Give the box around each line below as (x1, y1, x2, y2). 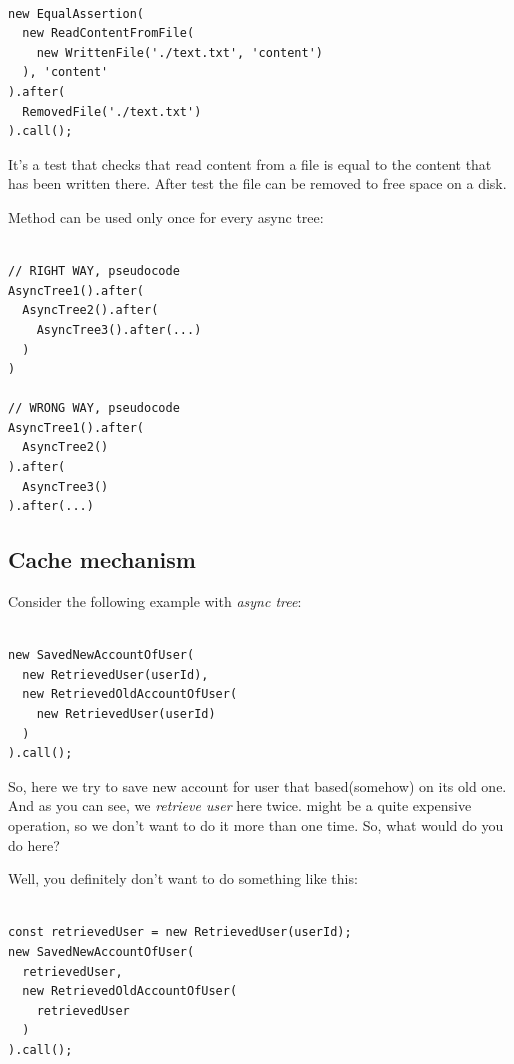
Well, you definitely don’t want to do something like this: (8, 868, 358, 889)
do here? (8, 834, 60, 855)
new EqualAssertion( (8, 6, 145, 21)
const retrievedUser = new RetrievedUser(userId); (8, 925, 352, 940)
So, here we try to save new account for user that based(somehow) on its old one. (8, 775, 507, 796)
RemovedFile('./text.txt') (22, 104, 202, 119)
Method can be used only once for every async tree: (8, 206, 324, 227)
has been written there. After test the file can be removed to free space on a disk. (8, 173, 507, 194)
